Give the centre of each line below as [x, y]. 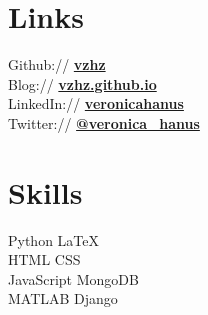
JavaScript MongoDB [73, 278]
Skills [45, 191]
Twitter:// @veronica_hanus [104, 122]
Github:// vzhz [57, 64]
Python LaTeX [54, 239]
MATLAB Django [63, 298]
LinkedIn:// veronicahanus [96, 103]
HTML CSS [44, 259]
